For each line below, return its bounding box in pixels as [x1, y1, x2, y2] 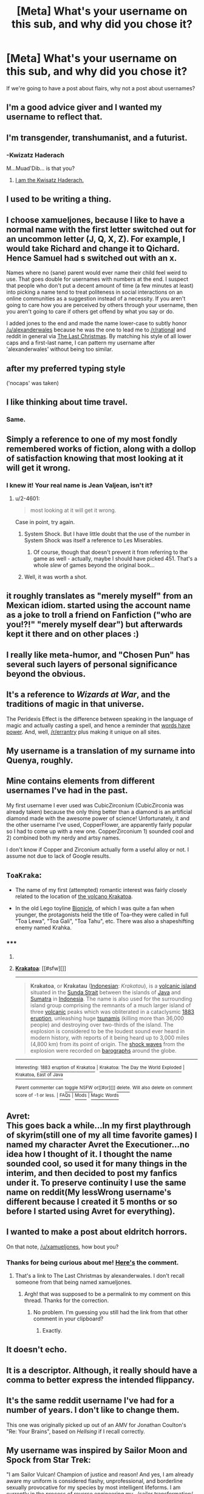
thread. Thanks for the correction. [24, 1297, 109, 1305]
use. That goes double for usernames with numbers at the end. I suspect [6, 275, 189, 283]
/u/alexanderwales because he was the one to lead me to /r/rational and [6, 326, 186, 333]
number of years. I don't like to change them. [6, 1405, 180, 1415]
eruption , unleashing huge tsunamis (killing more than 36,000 [30, 1014, 184, 1022]
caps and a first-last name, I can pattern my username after [6, 339, 155, 347]
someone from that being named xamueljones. [15, 1278, 132, 1286]
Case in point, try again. [15, 519, 75, 526]
